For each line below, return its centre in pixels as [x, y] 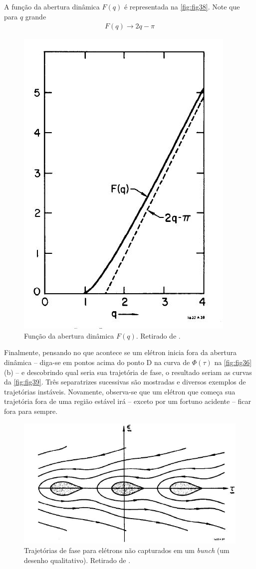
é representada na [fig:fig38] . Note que [182, 6]
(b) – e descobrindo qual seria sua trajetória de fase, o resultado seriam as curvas [128, 372]
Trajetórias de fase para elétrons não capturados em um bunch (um [127, 550]
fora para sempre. [31, 411]
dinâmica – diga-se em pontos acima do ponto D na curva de [97, 362]
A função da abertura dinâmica [52, 6]
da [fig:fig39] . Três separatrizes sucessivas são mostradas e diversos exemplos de [125, 382]
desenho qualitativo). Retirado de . [77, 560]
